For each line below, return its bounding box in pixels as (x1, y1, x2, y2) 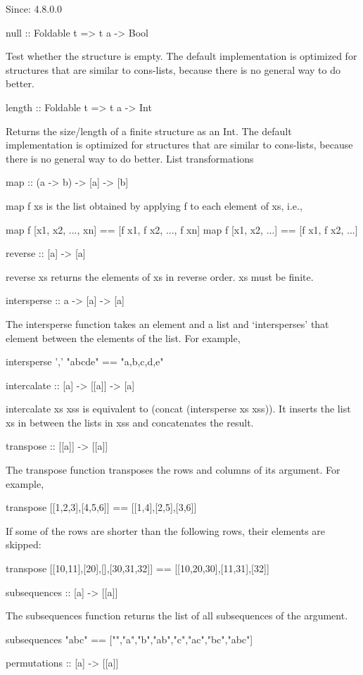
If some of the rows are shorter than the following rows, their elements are (6, 523, 326, 538)
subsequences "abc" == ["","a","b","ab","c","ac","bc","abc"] (6, 631, 253, 646)
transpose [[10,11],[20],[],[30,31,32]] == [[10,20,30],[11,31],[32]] (6, 561, 269, 576)
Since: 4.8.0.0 (6, 1, 63, 15)
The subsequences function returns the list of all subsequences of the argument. (6, 608, 348, 623)
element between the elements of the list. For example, (6, 330, 241, 345)
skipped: (6, 537, 42, 552)
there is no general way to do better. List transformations (6, 151, 254, 165)
